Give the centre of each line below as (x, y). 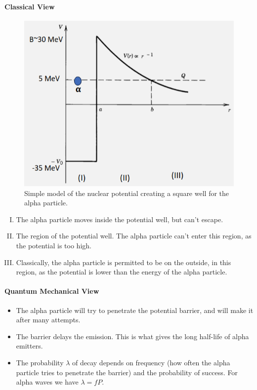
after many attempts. (48, 320)
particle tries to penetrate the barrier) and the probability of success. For (127, 372)
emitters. (29, 346)
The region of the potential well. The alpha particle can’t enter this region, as (134, 236)
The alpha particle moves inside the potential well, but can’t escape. (120, 219)
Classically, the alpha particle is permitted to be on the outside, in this (124, 262)
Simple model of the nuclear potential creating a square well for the (127, 193)
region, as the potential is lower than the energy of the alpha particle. (122, 272)
